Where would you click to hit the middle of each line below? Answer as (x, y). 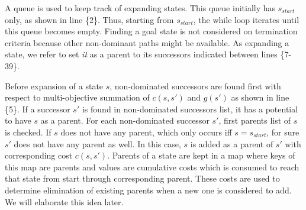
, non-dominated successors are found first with (195, 85)
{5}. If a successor (38, 109)
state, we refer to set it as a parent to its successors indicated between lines (141, 54)
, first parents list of (255, 120)
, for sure (283, 132)
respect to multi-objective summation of (77, 97)
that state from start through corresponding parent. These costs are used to (142, 178)
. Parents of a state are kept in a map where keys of (201, 155)
